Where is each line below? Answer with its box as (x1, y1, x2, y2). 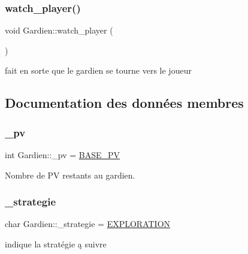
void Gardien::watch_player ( (5, 24, 113, 37)
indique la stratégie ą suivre (5, 238, 107, 250)
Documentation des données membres (5, 93, 244, 112)
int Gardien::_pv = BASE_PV (5, 149, 120, 161)
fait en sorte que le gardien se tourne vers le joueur (5, 64, 192, 77)
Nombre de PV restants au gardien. (5, 168, 135, 181)
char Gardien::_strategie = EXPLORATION (5, 217, 171, 230)
